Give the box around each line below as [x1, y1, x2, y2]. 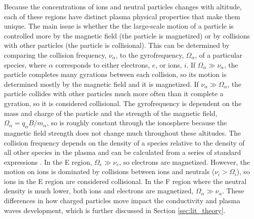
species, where [4, 59, 47, 70]
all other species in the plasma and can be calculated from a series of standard [4, 147, 241, 157]
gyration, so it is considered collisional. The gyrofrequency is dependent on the [4, 98, 242, 108]
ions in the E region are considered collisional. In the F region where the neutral [4, 176, 247, 186]
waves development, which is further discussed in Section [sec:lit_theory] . [4, 205, 225, 215]
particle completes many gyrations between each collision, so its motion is [4, 69, 227, 79]
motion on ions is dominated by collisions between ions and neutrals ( [4, 166, 215, 177]
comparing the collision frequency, [4, 49, 107, 60]
